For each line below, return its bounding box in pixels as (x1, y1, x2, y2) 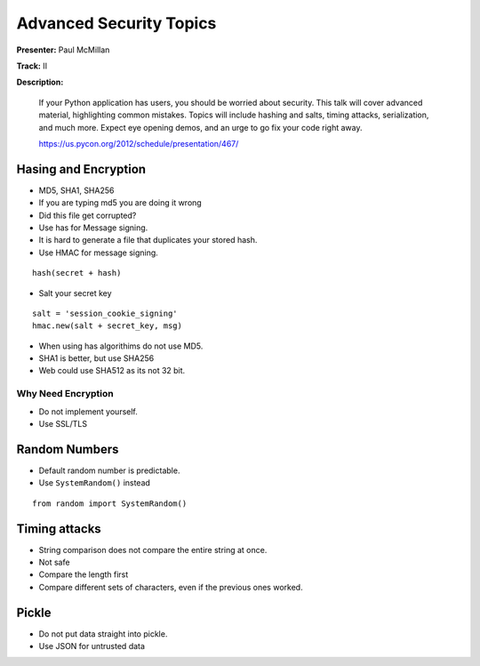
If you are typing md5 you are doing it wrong (38, 197, 202, 208)
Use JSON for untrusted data (38, 641, 146, 652)
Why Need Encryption (16, 388, 115, 400)
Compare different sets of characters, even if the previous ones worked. (38, 582, 303, 592)
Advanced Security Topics (16, 13, 217, 33)
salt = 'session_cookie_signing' (32, 308, 178, 318)
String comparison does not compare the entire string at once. (38, 544, 268, 555)
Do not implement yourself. (38, 405, 138, 417)
